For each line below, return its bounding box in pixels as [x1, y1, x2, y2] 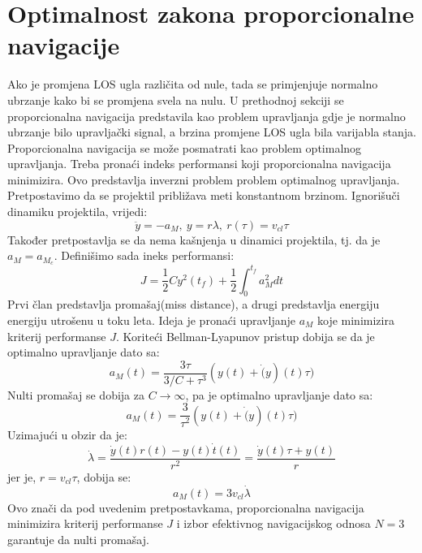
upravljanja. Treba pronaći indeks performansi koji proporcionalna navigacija [7, 155, 391, 172]
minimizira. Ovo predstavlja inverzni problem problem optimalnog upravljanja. [7, 171, 400, 188]
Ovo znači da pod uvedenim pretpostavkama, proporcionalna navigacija [7, 499, 364, 516]
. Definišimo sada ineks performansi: [54, 247, 235, 264]
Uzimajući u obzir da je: [7, 426, 127, 443]
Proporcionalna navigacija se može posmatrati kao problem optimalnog [7, 139, 362, 156]
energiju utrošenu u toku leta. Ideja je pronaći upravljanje [7, 312, 295, 328]
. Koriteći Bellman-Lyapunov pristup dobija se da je [116, 327, 375, 344]
